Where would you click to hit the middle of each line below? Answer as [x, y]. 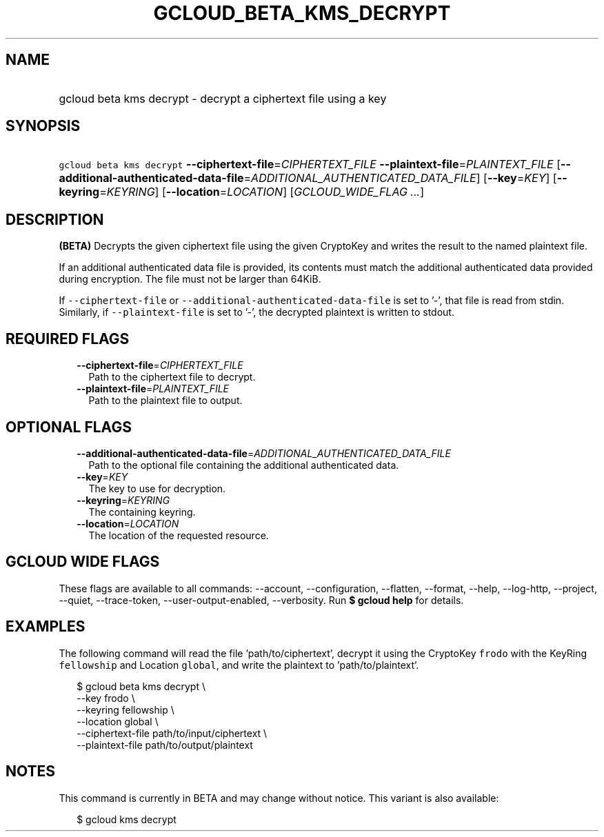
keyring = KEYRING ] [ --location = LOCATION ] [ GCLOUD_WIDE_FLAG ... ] [241, 192]
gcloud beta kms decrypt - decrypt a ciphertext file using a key [223, 98]
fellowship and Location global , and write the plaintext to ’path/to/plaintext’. [239, 665]
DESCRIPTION [55, 219]
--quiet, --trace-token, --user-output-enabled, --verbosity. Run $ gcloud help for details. [261, 600]
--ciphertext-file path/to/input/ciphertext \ [172, 733]
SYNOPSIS [43, 126]
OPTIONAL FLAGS [69, 427]
